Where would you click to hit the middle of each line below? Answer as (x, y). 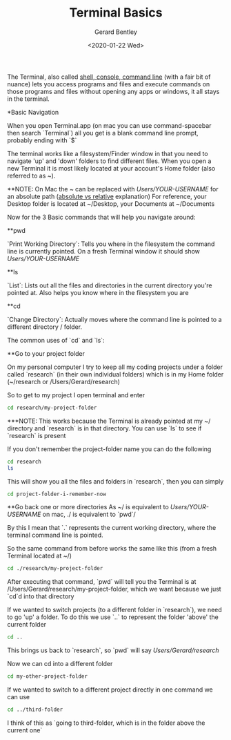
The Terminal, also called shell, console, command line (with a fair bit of (109, 77)
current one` (25, 730)
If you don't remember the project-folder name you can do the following (109, 449)
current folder (27, 625)
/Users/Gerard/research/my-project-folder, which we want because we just (114, 589)
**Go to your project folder (46, 353)
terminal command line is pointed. (55, 535)
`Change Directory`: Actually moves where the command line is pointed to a (114, 319)
